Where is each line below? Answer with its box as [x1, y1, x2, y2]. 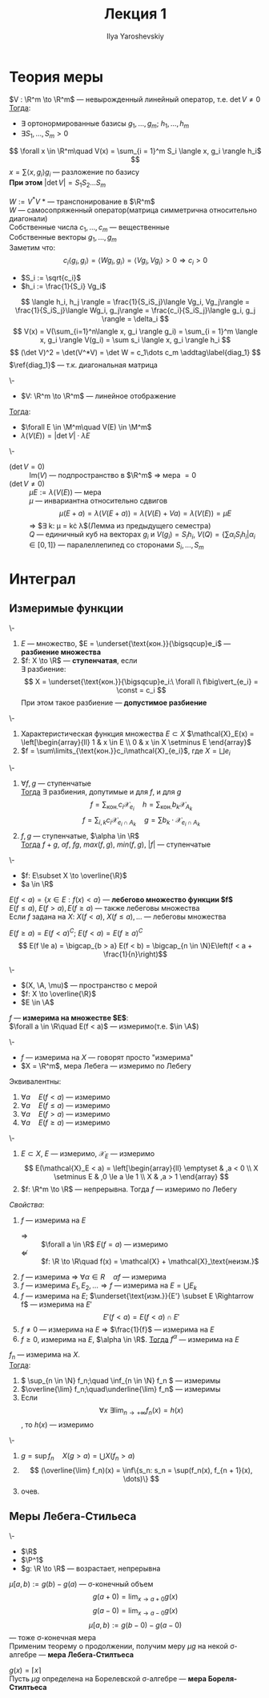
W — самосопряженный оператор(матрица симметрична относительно [9, 205, 257, 215]
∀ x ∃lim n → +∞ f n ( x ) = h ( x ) [98, 1405, 184, 1417]
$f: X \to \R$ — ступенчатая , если [20, 655, 138, 665]
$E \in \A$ [20, 997, 54, 1007]
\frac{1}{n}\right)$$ [103, 949, 167, 959]
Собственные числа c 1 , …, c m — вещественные [9, 222, 171, 233]
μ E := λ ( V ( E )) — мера [29, 487, 102, 497]
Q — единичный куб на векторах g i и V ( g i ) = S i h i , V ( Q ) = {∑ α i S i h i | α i [29, 529, 255, 541]
